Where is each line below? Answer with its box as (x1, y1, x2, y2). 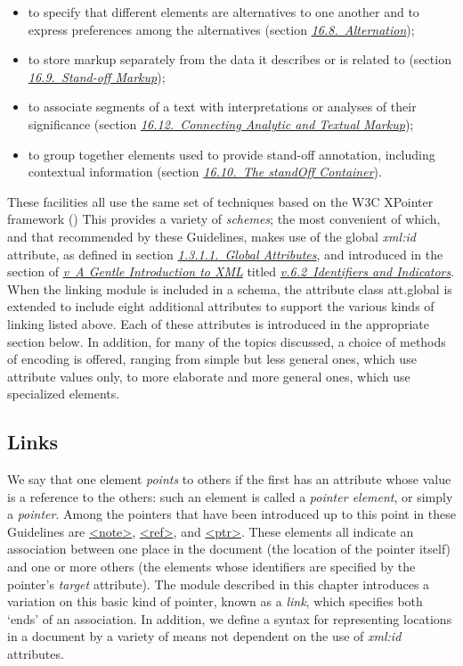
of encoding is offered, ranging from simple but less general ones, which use (7, 349, 417, 368)
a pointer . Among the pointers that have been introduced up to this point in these (7, 505, 456, 523)
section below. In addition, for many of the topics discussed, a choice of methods (7, 332, 446, 350)
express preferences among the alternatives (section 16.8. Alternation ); (28, 20, 415, 38)
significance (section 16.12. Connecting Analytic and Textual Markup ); (28, 114, 414, 133)
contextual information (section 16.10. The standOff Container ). (28, 162, 382, 181)
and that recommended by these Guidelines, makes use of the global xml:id (7, 226, 416, 245)
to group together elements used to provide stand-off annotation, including (28, 144, 435, 163)
